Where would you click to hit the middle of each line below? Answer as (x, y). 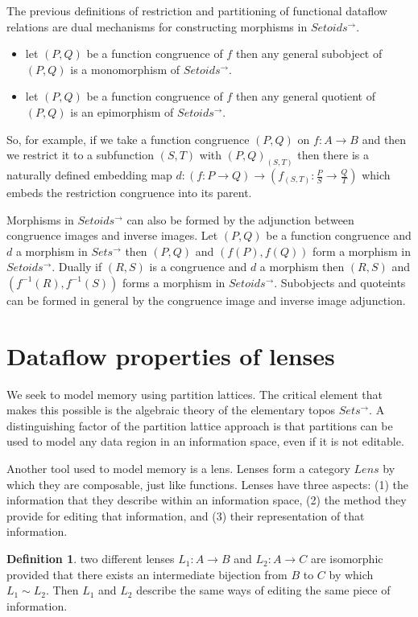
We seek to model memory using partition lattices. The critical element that (195, 394)
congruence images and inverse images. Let (112, 235)
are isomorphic (347, 559)
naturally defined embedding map (89, 175)
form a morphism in (362, 251)
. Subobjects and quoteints (340, 282)
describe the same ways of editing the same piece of (263, 590)
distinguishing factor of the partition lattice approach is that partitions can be (200, 425)
